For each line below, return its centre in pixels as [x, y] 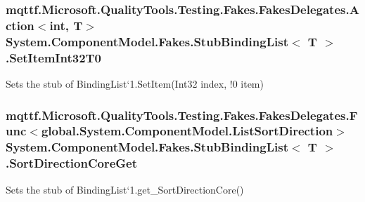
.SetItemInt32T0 [54, 57]
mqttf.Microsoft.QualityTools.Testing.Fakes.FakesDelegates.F [182, 115]
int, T [66, 25]
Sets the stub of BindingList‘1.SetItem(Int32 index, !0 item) [135, 83]
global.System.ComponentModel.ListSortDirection [187, 131]
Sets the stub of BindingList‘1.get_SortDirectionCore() [125, 189]
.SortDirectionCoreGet [72, 163]
